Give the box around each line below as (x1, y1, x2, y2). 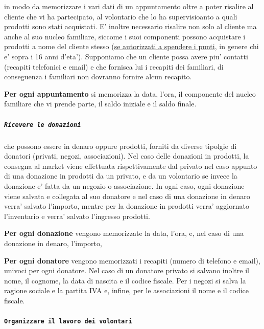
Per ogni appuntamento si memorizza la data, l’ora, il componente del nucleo (4, 88, 256, 99)
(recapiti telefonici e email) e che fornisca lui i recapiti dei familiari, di (4, 61, 224, 72)
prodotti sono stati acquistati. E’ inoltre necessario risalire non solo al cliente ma (4, 21, 257, 32)
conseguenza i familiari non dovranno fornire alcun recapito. (4, 71, 192, 82)
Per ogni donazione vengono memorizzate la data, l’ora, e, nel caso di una (4, 228, 244, 238)
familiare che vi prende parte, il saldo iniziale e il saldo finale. (4, 98, 197, 109)
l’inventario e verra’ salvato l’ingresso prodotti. (4, 210, 150, 221)
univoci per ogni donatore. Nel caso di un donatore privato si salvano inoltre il (4, 265, 249, 276)
